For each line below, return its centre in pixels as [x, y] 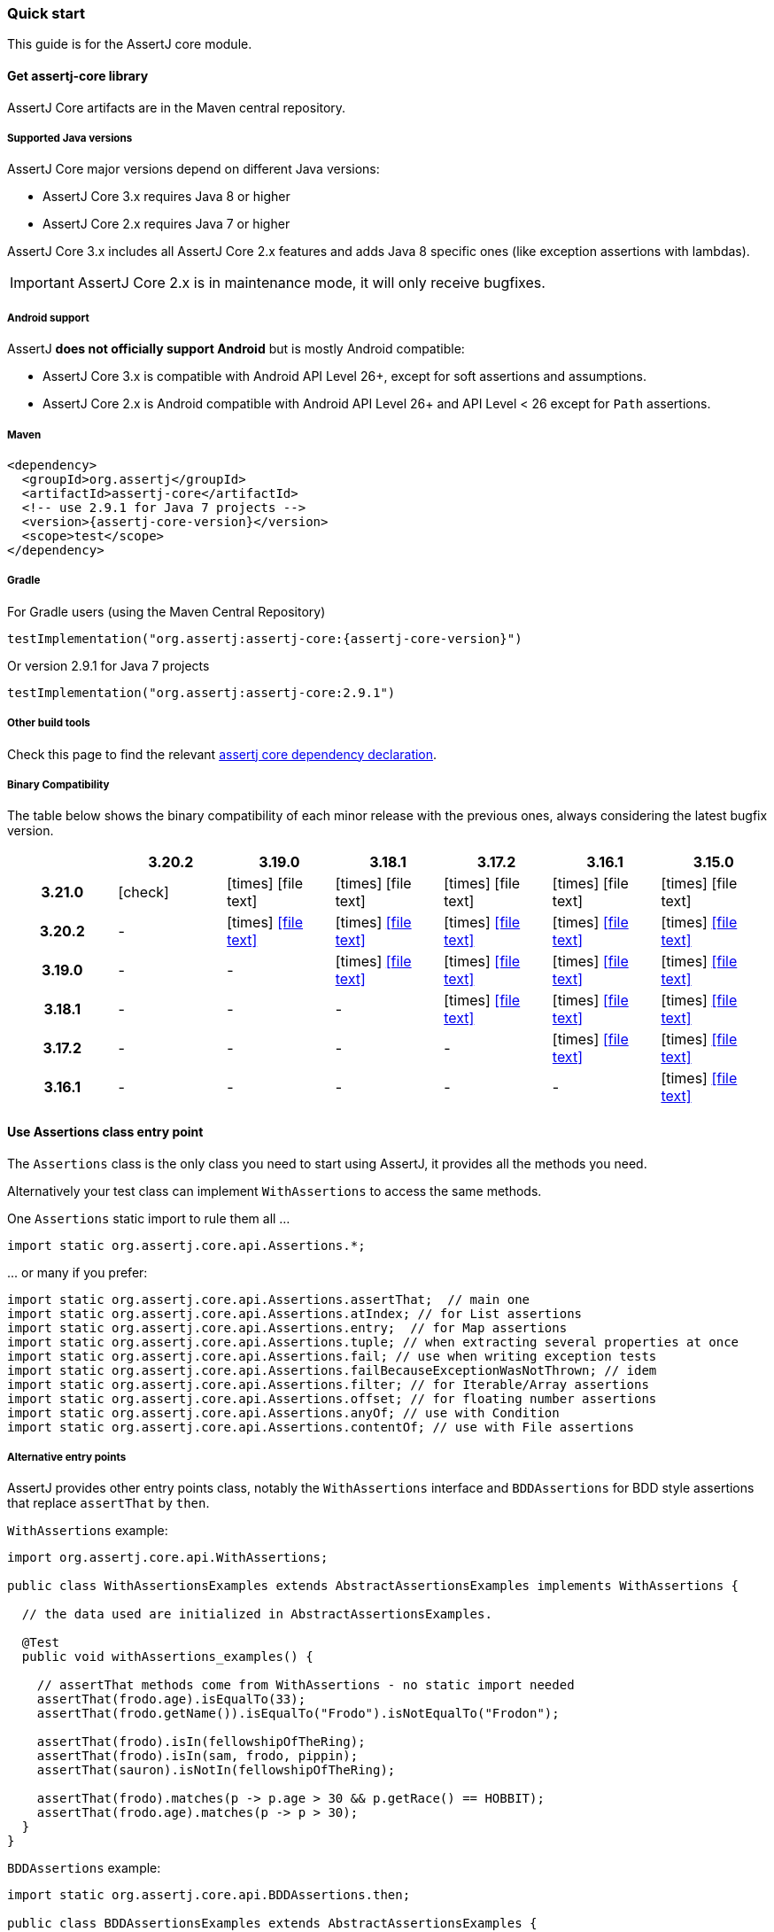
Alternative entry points [67, 1457]
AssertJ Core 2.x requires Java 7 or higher [166, 224]
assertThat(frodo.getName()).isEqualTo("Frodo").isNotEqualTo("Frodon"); [298, 1714]
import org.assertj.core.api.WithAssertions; [168, 1558]
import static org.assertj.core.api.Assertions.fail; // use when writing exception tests [332, 1356]
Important [42, 283]
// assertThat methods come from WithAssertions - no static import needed [306, 1685]
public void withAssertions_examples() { [167, 1657]
